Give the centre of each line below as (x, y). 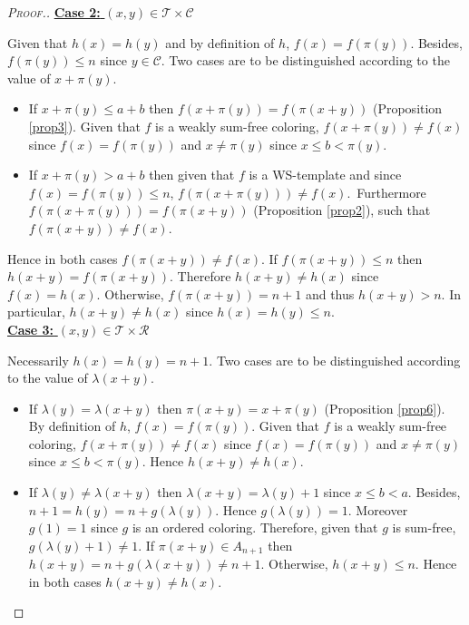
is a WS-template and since (325, 175)
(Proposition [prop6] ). (385, 408)
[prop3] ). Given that (84, 126)
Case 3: (31, 329)
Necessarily (38, 360)
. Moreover (378, 509)
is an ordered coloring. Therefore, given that (255, 527)
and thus (330, 293)
